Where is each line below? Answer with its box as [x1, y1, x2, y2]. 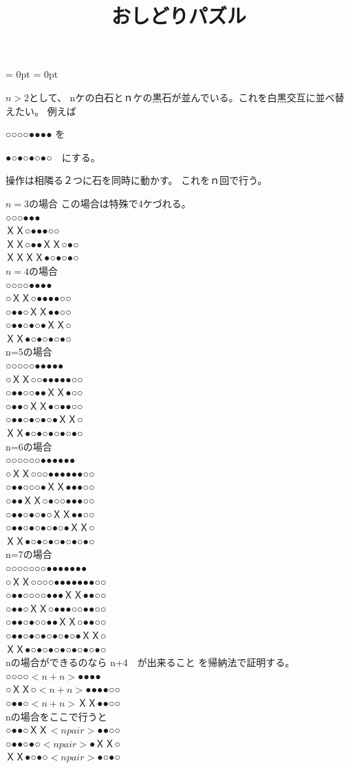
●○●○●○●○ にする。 [6, 149, 100, 164]
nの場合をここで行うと [6, 709, 107, 723]
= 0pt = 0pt [6, 67, 58, 81]
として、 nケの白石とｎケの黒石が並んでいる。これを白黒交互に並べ [29, 90, 335, 104]
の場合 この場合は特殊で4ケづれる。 [29, 196, 191, 210]
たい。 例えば [14, 103, 76, 118]
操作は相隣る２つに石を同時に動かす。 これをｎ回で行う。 [6, 173, 267, 187]
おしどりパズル [111, 1, 246, 30]
